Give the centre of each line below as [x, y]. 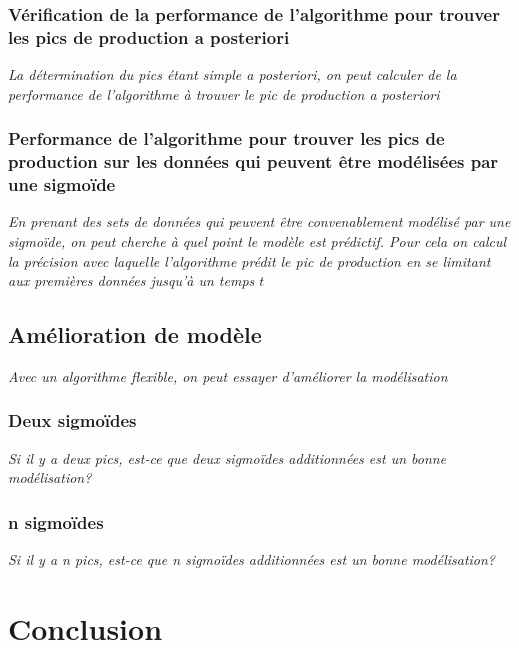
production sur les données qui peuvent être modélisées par [253, 161]
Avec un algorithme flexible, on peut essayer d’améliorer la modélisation [228, 375]
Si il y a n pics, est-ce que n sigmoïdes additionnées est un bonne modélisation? [252, 559]
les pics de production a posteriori [149, 36]
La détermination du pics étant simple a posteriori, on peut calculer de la [232, 74]
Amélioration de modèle [135, 334]
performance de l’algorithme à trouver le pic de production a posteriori [224, 93]
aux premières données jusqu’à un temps [131, 280]
